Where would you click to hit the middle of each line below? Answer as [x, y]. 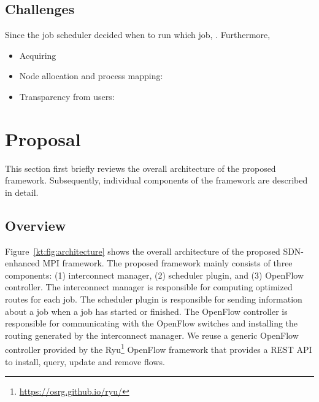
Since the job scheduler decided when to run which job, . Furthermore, [138, 35]
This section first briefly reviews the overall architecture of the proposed [140, 168]
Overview [36, 225]
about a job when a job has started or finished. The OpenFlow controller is [146, 311]
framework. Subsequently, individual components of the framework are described [156, 180]
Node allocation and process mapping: [91, 76]
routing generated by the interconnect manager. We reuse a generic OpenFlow [152, 335]
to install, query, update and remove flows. [85, 361]
